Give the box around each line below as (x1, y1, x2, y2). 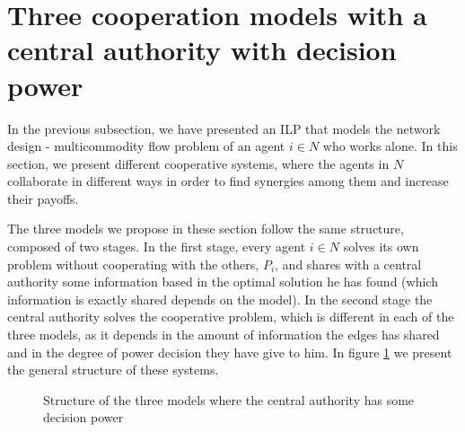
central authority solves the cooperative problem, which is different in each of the (7, 307, 454, 326)
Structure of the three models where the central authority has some (43, 390, 415, 409)
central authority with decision (7, 31, 397, 68)
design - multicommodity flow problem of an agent (7, 137, 285, 155)
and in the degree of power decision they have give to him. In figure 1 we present (7, 342, 452, 361)
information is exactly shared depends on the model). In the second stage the (7, 289, 433, 308)
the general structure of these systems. (7, 360, 219, 379)
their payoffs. (7, 189, 79, 207)
